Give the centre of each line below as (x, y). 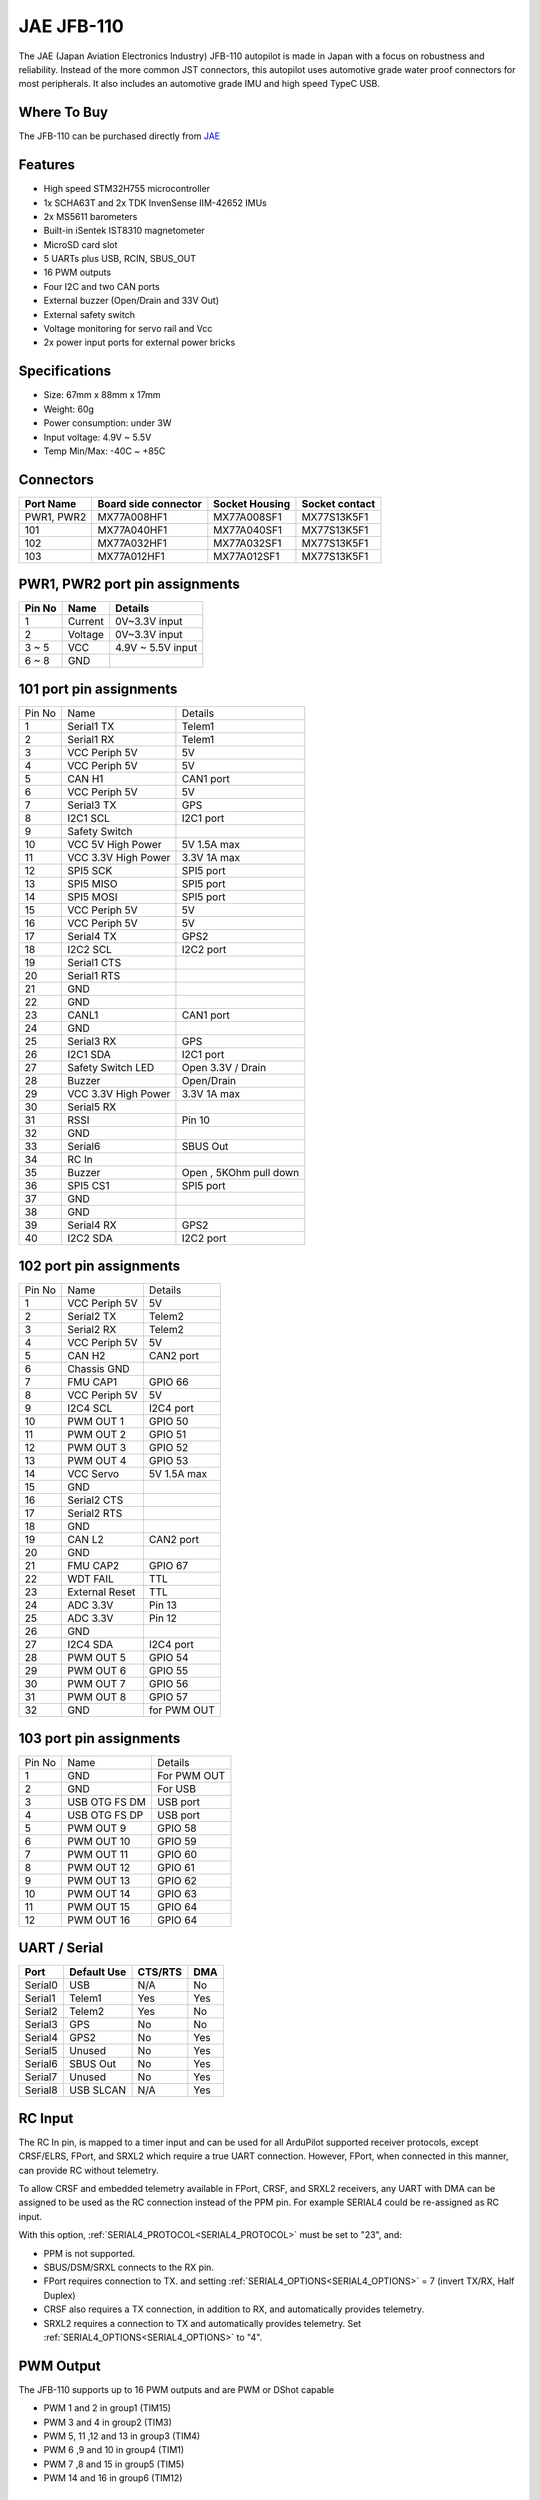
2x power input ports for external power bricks (139, 342)
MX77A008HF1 (132, 517)
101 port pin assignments (98, 688)
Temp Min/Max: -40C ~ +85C (104, 451)
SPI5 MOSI (92, 897)
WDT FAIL (90, 1579)
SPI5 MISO (92, 883)
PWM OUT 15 (98, 1907)
